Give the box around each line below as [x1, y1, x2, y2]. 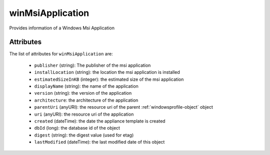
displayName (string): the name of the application [34, 83, 138, 89]
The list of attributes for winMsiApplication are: [9, 51, 113, 57]
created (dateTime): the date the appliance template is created [34, 118, 165, 124]
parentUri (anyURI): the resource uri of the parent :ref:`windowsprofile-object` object [34, 104, 213, 110]
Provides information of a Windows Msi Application [9, 25, 115, 31]
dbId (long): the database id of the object [34, 125, 120, 131]
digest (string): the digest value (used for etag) [34, 132, 134, 138]
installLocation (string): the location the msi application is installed [34, 69, 180, 75]
